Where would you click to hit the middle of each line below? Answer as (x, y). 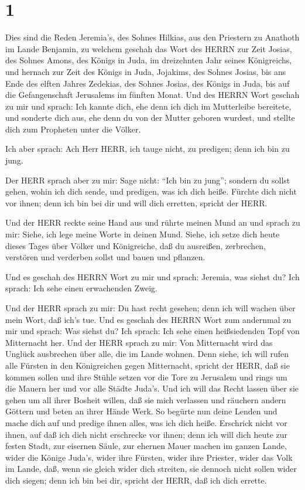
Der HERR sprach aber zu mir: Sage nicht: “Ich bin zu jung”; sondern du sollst (148, 180)
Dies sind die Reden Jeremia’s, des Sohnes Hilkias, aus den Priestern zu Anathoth (152, 37)
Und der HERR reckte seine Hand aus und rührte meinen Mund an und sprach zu (153, 222)
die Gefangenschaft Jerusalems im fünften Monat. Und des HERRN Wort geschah (152, 95)
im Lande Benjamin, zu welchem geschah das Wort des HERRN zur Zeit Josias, (149, 48)
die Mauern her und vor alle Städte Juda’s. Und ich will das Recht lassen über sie (152, 388)
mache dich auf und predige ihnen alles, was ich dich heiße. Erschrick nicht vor (146, 422)
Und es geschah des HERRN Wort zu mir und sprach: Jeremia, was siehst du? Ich (152, 276)
